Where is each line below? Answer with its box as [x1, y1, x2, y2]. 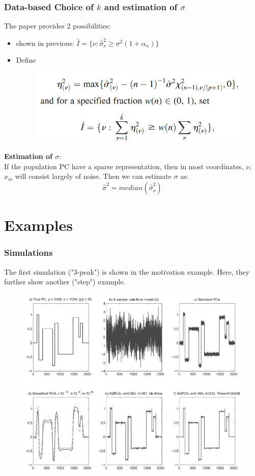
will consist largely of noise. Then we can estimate [15, 171, 172, 181]
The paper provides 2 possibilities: [4, 20, 111, 31]
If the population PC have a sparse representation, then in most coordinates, [4, 161, 244, 171]
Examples [4, 215, 73, 235]
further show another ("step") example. [4, 276, 126, 287]
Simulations [4, 246, 53, 259]
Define [16, 55, 36, 65]
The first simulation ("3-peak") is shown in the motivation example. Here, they [4, 266, 250, 277]
